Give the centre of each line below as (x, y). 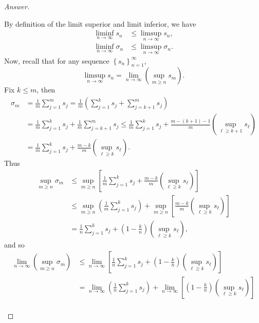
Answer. (17, 6)
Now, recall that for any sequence (57, 60)
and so (14, 244)
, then (46, 90)
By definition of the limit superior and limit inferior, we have (100, 23)
